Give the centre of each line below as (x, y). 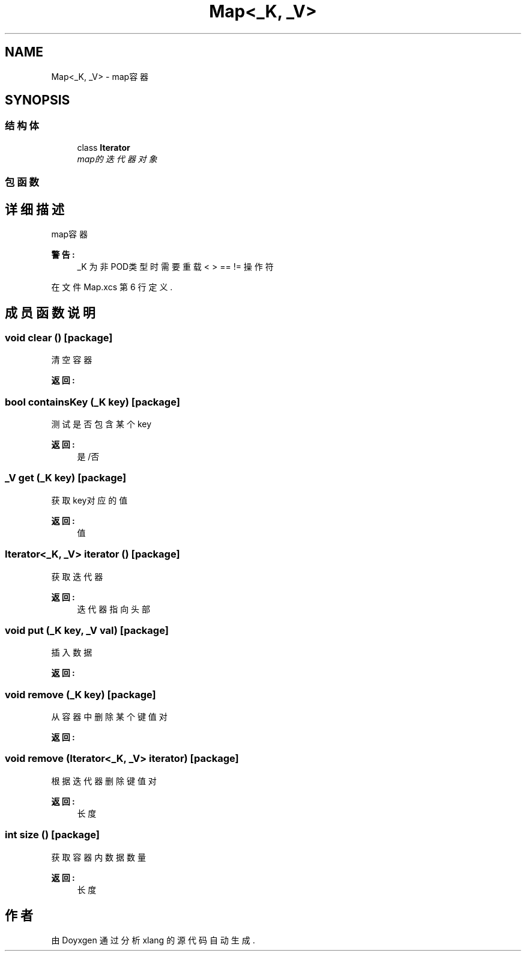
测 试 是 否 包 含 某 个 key (101, 424)
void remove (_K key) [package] (80, 694)
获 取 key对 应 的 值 (89, 500)
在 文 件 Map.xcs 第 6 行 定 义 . (112, 287)
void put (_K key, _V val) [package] (87, 630)
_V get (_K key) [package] (66, 478)
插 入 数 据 (72, 653)
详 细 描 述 (35, 209)
